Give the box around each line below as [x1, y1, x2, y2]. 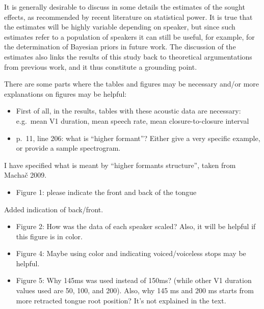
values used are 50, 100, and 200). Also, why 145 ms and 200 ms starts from [16, 285, 254, 296]
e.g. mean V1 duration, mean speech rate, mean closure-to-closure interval [16, 115, 249, 126]
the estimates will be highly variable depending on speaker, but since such [4, 21, 235, 32]
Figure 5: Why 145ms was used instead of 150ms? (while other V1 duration [16, 275, 252, 286]
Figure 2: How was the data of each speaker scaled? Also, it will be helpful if [16, 221, 256, 232]
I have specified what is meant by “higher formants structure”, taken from [4, 159, 236, 170]
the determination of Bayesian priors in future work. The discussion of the [4, 41, 236, 52]
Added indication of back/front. [4, 204, 103, 214]
